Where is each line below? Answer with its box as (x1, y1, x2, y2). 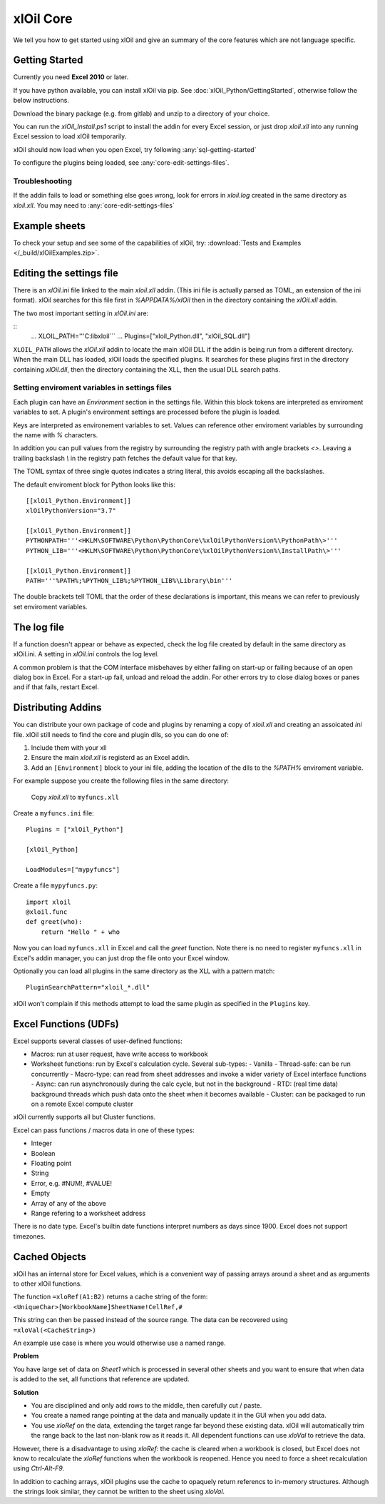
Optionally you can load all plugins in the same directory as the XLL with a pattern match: (13, 967, 275, 975)
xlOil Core (13, 11, 73, 26)
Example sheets (13, 220, 86, 232)
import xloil (26, 898, 71, 906)
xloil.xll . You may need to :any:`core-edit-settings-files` (13, 200, 175, 210)
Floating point (31, 1159, 72, 1167)
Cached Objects (13, 1251, 87, 1263)
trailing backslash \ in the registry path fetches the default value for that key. (13, 454, 238, 462)
